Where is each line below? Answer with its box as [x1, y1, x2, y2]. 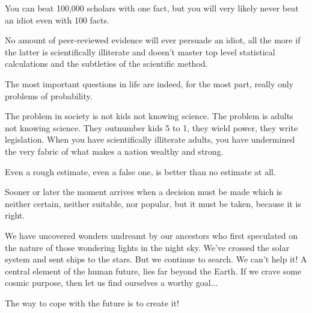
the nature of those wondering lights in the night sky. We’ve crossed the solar [5, 241, 290, 253]
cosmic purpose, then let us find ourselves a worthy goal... [5, 276, 218, 289]
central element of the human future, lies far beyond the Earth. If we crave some [5, 264, 302, 277]
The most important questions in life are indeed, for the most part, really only [5, 77, 294, 90]
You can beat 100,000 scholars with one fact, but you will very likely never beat [5, 2, 299, 14]
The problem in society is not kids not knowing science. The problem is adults [5, 110, 293, 122]
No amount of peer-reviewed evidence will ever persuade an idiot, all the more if [5, 34, 301, 46]
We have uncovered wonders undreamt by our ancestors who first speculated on [5, 229, 298, 241]
